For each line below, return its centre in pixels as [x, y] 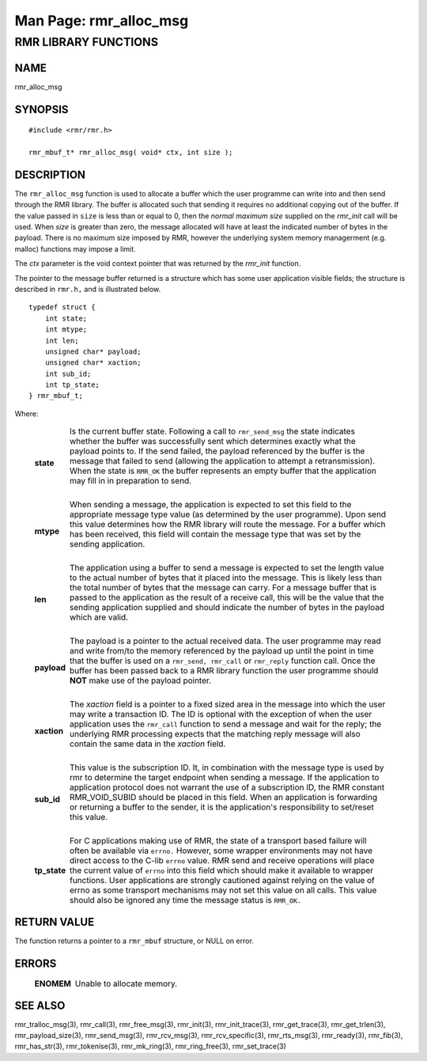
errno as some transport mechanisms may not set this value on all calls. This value [223, 890]
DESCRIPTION [50, 174]
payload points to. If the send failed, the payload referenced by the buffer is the [217, 451]
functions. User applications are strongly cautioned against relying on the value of [222, 881]
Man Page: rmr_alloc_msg [102, 21]
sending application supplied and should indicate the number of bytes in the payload [227, 608]
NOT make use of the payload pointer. [140, 680]
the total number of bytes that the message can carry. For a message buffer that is [223, 588]
